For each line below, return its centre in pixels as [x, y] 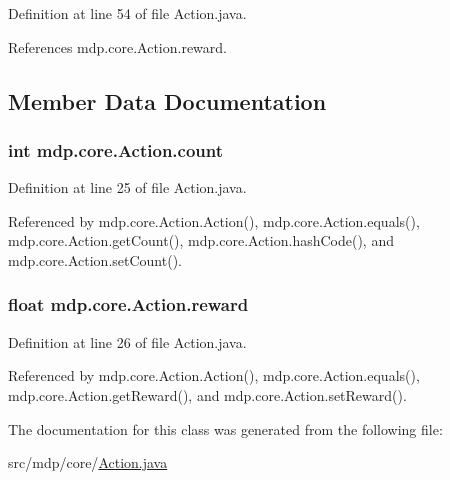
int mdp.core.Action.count [116, 149]
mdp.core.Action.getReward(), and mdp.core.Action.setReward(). [207, 394]
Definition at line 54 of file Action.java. [127, 13]
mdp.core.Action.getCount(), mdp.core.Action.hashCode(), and [201, 240]
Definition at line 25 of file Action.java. [127, 187]
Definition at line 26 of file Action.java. [127, 341]
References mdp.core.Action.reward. [117, 46]
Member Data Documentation [167, 100]
